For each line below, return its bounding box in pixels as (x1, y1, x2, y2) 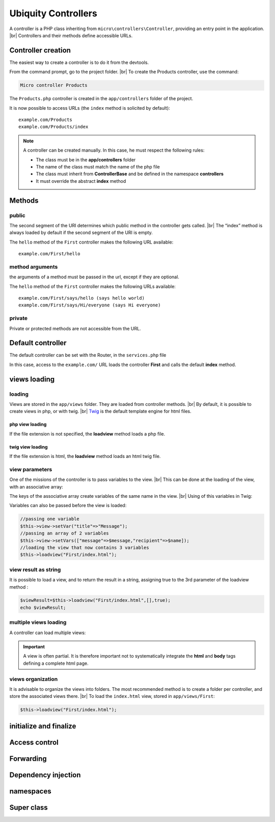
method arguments (9, 263, 58, 270)
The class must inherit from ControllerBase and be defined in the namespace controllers (36, 171, 224, 177)
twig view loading (9, 444, 48, 450)
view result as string (9, 566, 61, 573)
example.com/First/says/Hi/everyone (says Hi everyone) (18, 302, 161, 308)
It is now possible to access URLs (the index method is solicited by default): (9, 105, 170, 111)
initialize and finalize (9, 721, 76, 730)
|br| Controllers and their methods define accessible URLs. (9, 32, 133, 38)
